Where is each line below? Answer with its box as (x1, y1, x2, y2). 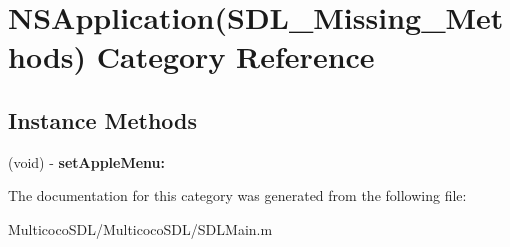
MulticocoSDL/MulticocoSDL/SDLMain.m (8, 218, 273, 239)
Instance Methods (8, 104, 197, 135)
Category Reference (96, 36, 375, 77)
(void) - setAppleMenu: (8, 151, 166, 172)
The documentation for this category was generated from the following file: (8, 185, 467, 206)
